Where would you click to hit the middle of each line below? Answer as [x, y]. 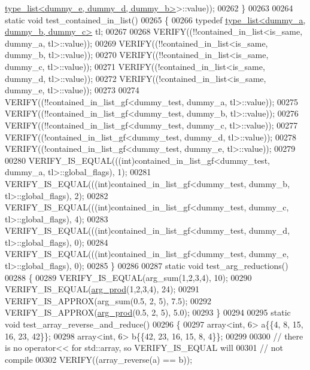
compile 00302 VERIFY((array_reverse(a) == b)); [99, 359]
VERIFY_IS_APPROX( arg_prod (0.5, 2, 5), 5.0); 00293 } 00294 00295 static [148, 312]
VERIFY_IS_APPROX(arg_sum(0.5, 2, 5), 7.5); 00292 [108, 300]
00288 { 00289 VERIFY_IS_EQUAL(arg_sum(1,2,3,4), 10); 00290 [128, 277]
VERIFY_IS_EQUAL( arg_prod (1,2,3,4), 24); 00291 [102, 289]
